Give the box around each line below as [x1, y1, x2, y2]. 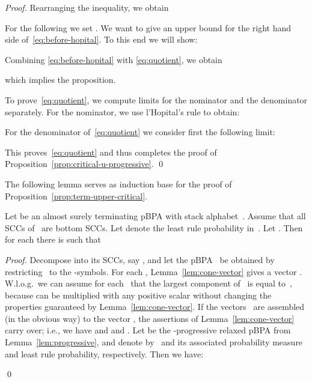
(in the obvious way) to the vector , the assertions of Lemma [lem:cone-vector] [5, 312, 295, 324]
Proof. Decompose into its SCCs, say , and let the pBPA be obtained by [5, 253, 275, 265]
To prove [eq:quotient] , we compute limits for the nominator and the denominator [5, 93, 308, 106]
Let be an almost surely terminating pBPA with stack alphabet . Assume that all [5, 210, 306, 222]
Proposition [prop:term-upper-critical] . [5, 189, 147, 202]
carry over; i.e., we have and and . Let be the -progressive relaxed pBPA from [5, 324, 291, 336]
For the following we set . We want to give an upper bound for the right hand [5, 21, 292, 34]
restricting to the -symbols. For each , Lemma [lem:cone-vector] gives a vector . [5, 265, 302, 277]
